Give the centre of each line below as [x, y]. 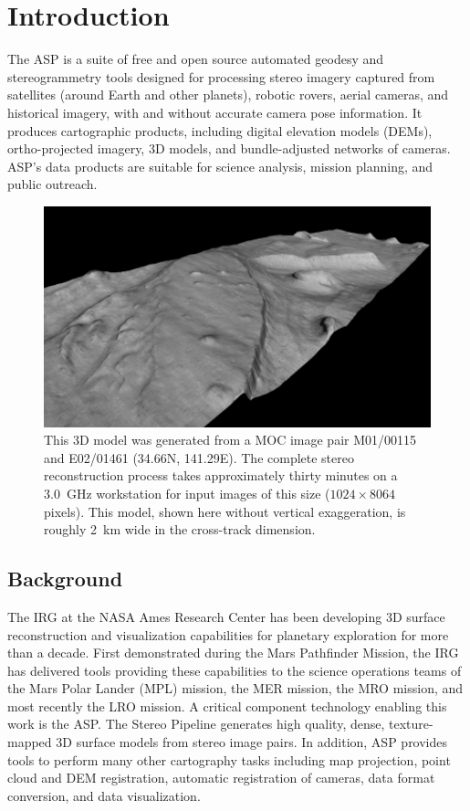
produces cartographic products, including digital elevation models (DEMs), [220, 130]
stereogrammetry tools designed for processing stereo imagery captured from [221, 76]
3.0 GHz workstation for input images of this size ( [187, 493]
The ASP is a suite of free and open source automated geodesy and [196, 59]
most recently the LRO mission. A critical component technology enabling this [227, 706]
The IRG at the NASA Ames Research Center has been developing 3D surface [226, 616]
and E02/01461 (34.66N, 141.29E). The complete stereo [199, 457]
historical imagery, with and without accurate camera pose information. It [215, 112]
